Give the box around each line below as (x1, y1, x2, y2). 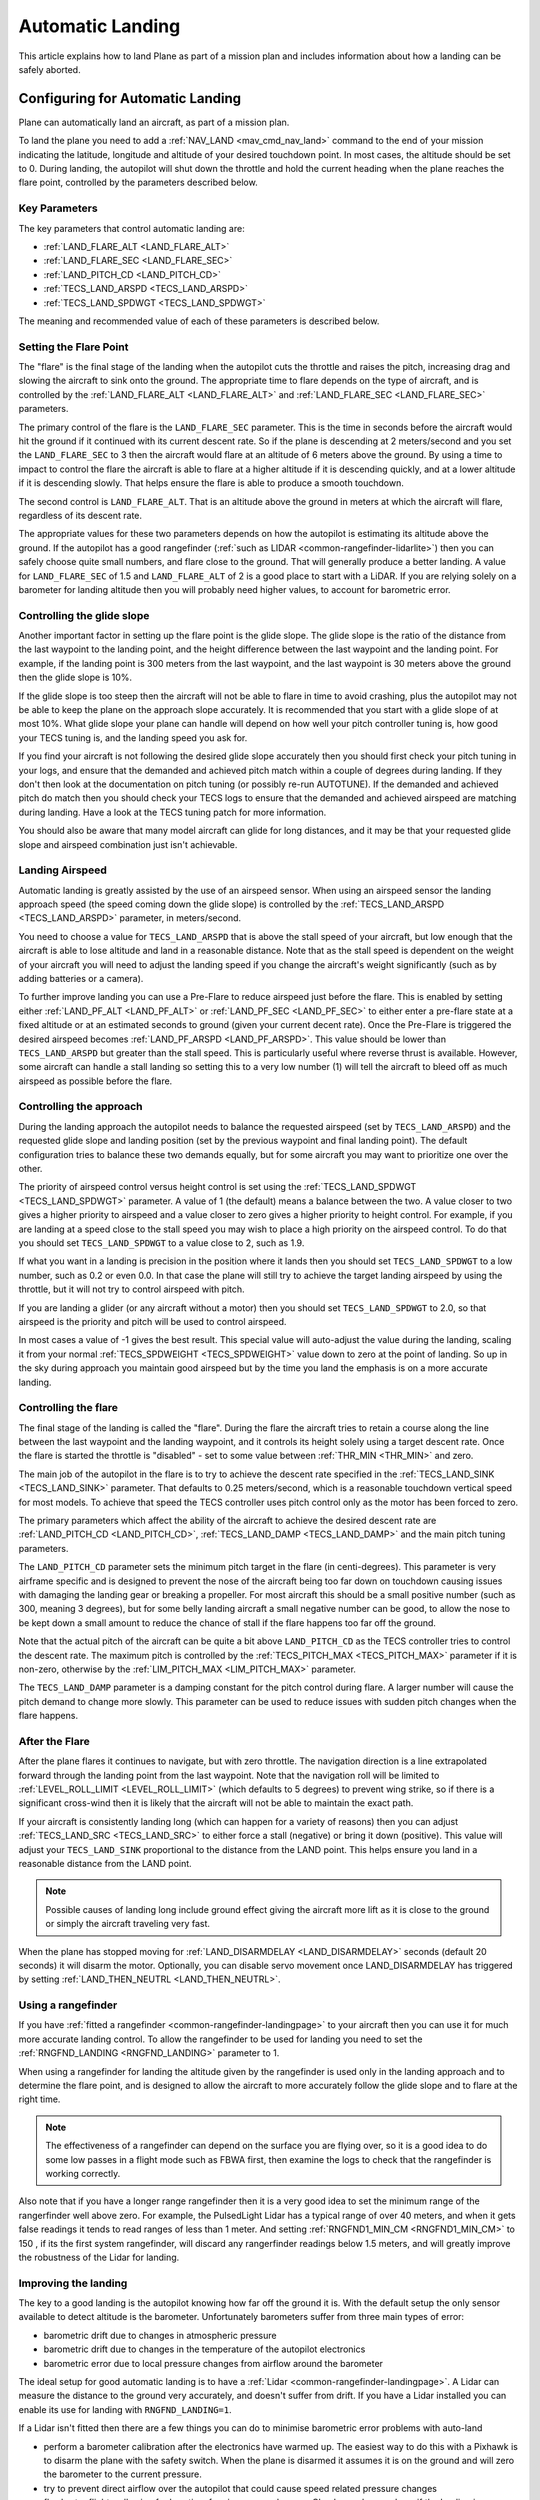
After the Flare (18, 1734, 90, 1748)
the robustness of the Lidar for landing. (18, 2251, 180, 2263)
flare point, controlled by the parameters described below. (18, 176, 259, 189)
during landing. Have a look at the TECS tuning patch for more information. (18, 806, 327, 818)
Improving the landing (18, 2276, 128, 2290)
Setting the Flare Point (18, 340, 129, 354)
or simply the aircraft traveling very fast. (45, 1918, 210, 1930)
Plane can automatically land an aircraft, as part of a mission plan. (18, 116, 290, 128)
